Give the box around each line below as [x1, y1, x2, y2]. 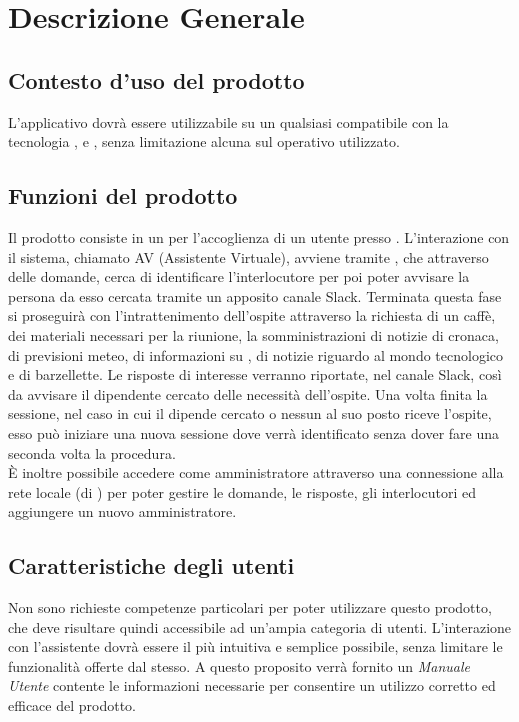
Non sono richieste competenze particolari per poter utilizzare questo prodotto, [8, 597, 492, 618]
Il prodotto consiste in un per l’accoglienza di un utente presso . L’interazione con [8, 226, 510, 247]
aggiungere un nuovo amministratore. [8, 501, 237, 522]
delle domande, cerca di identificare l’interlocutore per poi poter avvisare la [8, 266, 470, 287]
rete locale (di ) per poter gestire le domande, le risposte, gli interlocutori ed [8, 481, 476, 502]
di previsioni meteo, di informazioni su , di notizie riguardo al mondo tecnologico [8, 344, 504, 365]
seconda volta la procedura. [8, 442, 176, 463]
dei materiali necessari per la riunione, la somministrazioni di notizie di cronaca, [8, 324, 499, 345]
